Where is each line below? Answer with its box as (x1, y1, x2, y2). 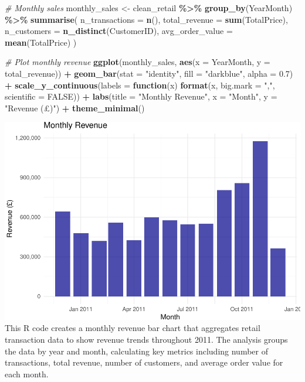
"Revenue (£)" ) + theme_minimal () (5, 101, 145, 114)
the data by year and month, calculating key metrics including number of (5, 345, 268, 357)
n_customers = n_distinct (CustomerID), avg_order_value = (5, 25, 233, 37)
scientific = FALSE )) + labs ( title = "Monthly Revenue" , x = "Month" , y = (5, 90, 277, 103)
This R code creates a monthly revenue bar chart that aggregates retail (5, 322, 260, 334)
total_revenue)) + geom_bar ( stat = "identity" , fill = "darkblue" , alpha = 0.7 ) (5, 67, 293, 79)
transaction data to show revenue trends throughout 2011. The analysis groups (5, 333, 288, 345)
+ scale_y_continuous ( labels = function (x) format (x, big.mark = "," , (5, 79, 275, 91)
